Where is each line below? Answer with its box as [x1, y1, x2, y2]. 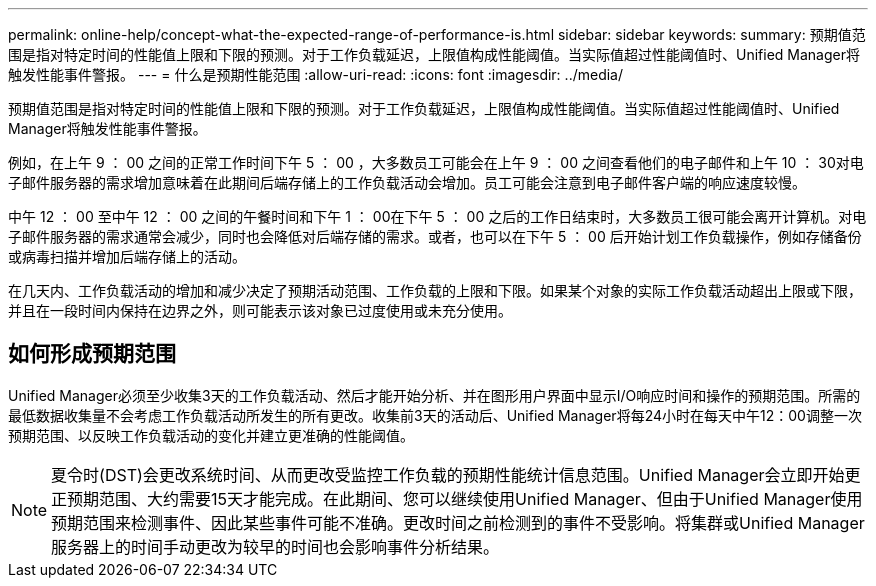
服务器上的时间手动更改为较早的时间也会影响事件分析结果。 [51, 536, 500, 557]
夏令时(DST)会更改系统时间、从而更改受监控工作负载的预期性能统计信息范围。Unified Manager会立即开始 [51, 464, 845, 485]
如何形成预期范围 [8, 341, 176, 367]
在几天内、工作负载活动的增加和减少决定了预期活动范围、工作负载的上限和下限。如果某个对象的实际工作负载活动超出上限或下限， [8, 282, 862, 299]
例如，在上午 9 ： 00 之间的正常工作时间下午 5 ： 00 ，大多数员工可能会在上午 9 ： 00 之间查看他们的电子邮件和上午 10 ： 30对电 [8, 154, 864, 171]
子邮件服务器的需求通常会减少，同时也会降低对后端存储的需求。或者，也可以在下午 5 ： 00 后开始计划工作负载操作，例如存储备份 [8, 228, 862, 245]
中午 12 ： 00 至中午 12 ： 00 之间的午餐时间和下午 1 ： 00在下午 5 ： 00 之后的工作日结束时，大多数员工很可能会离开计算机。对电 [8, 208, 867, 225]
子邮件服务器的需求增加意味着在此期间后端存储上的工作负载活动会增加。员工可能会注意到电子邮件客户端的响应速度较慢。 [8, 174, 806, 191]
